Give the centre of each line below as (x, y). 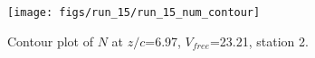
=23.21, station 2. (259, 41)
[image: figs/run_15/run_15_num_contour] (134, 12)
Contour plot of (50, 41)
